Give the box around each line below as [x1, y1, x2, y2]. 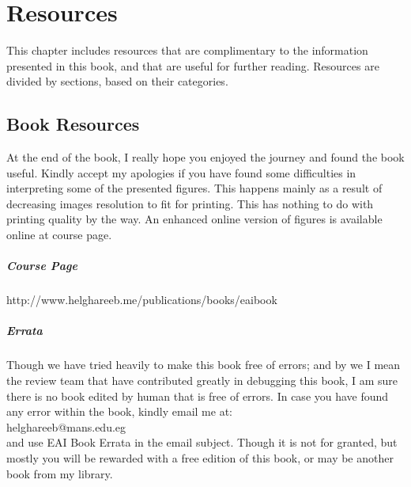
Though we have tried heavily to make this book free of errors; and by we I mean [6, 356, 401, 373]
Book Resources [6, 112, 140, 136]
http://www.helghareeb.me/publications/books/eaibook [6, 291, 277, 308]
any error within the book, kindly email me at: [6, 403, 232, 420]
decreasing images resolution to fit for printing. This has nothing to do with [6, 195, 374, 211]
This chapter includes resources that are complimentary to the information [6, 42, 368, 59]
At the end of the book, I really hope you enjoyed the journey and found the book [6, 149, 405, 166]
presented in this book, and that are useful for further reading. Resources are [6, 57, 379, 74]
